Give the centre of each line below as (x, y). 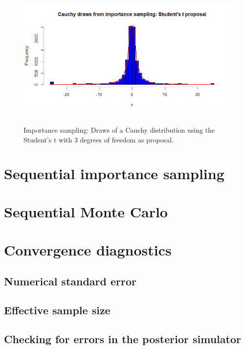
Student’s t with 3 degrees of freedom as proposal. (99, 139)
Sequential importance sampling (114, 173)
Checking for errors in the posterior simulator (122, 338)
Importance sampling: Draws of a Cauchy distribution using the (119, 130)
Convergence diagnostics (88, 250)
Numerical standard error (70, 281)
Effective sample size (57, 310)
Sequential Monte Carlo (86, 211)
